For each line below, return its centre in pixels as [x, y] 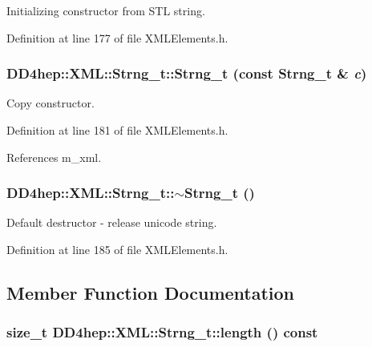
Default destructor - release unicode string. [112, 222]
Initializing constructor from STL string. [106, 10]
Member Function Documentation [151, 292]
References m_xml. [54, 157]
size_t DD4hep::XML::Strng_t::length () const [162, 332]
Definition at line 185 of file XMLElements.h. [117, 249]
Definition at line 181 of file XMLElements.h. [117, 130]
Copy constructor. [51, 103]
